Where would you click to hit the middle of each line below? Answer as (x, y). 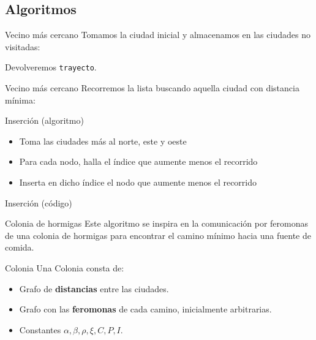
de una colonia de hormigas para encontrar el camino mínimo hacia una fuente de (158, 235)
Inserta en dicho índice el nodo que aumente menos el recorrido (138, 182)
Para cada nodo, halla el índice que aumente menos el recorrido (138, 161)
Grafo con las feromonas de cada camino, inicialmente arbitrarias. (145, 309)
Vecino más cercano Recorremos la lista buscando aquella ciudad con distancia (152, 88)
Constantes (40, 329)
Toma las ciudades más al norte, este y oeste (103, 141)
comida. (20, 247)
